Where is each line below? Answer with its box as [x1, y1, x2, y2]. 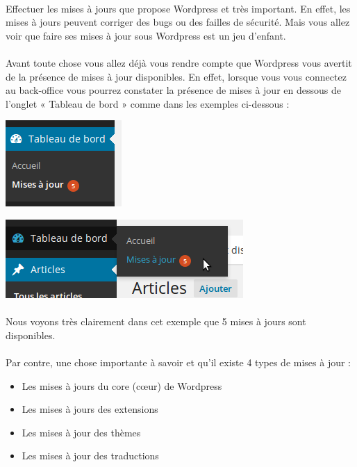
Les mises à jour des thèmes [22, 425, 141, 439]
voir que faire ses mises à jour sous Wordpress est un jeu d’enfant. [6, 28, 286, 42]
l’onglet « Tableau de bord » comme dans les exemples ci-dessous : [6, 96, 290, 110]
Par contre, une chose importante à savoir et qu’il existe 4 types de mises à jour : [6, 354, 351, 369]
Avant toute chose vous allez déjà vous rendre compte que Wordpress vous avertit [6, 55, 352, 69]
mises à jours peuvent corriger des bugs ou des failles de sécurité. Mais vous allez [6, 15, 350, 29]
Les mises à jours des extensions [22, 402, 158, 416]
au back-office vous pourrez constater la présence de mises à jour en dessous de [6, 83, 341, 97]
